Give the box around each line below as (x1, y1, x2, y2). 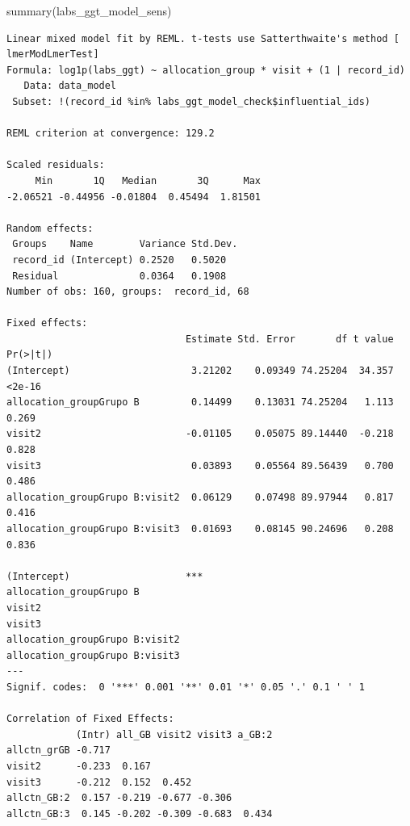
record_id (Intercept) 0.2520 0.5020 (12, 254, 227, 266)
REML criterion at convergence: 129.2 (6, 128, 215, 140)
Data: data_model (23, 80, 117, 92)
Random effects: (6, 222, 94, 234)
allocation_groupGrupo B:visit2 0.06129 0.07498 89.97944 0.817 (6, 491, 394, 503)
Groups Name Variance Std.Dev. (12, 238, 238, 250)
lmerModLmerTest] (6, 48, 99, 61)
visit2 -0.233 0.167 (6, 760, 151, 772)
